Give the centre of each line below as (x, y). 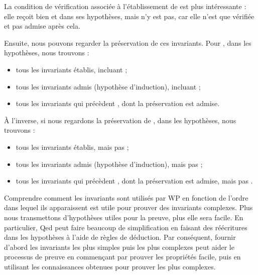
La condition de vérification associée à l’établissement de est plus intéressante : (125, 6)
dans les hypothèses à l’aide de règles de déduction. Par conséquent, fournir (120, 237)
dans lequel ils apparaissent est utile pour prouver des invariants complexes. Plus (128, 207)
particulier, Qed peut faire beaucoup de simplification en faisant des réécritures (126, 227)
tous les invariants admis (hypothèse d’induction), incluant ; (108, 86)
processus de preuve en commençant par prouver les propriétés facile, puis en (122, 257)
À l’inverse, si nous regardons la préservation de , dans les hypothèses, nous (120, 120)
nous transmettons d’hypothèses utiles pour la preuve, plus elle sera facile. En (124, 217)
